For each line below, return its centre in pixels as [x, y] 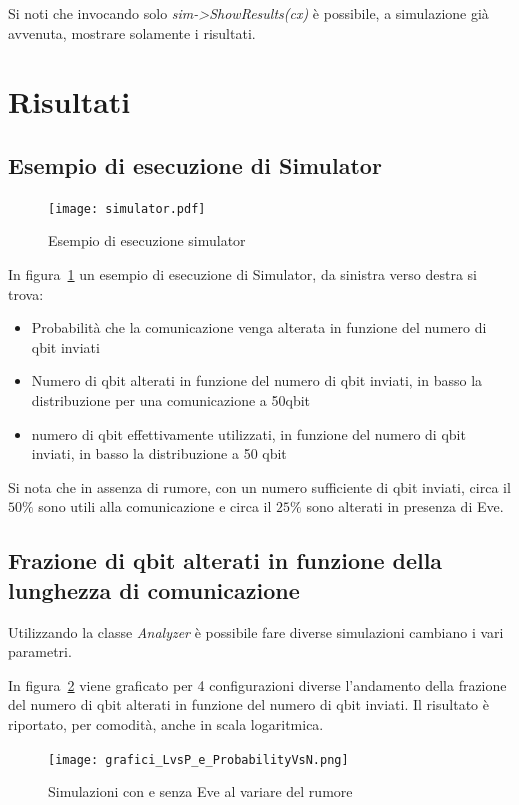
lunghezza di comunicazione [154, 589]
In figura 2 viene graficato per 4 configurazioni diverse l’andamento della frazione [257, 684]
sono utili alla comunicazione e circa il [155, 506]
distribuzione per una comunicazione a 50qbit [171, 399]
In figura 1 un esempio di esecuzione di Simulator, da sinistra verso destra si [242, 274]
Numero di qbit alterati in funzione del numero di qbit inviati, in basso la [257, 380]
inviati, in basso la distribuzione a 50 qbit [159, 453]
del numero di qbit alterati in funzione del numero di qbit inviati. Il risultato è [248, 704]
